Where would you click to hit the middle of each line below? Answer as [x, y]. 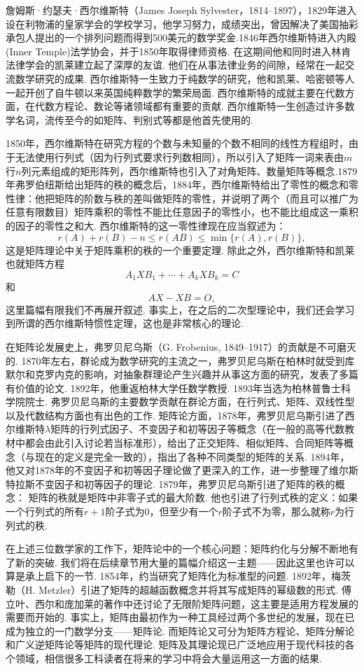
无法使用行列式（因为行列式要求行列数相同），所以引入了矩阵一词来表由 [179, 156]
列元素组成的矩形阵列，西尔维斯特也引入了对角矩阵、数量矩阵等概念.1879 [189, 170]
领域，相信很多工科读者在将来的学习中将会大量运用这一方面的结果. [168, 658]
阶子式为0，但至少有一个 [162, 511]
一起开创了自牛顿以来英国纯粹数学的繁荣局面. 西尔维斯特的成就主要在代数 [175, 92]
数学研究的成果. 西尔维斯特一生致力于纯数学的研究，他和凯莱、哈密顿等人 [185, 78]
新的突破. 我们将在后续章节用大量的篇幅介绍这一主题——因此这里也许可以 [185, 562]
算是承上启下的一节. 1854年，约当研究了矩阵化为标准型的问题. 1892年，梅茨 [178, 576]
